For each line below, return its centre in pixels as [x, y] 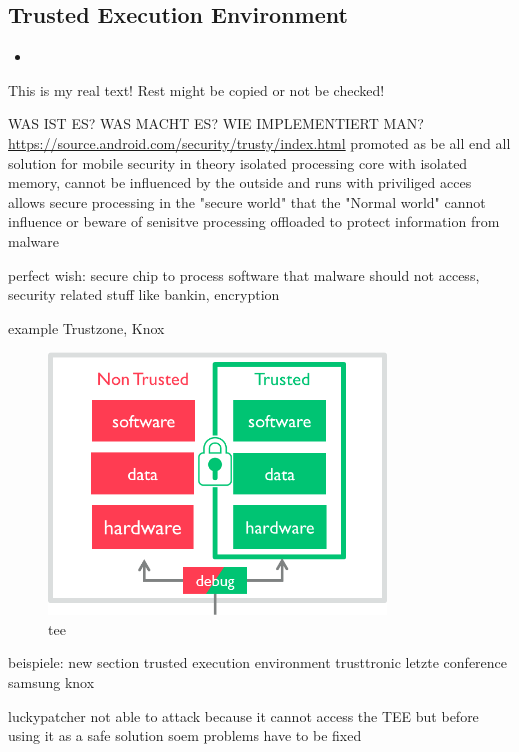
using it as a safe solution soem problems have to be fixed [185, 735]
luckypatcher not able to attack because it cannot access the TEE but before [243, 715]
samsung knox [51, 681]
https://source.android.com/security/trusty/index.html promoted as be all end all [259, 142]
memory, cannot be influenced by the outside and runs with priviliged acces [240, 182]
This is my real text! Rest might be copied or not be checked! [196, 89]
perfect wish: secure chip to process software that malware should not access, [244, 274]
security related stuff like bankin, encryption [144, 294]
